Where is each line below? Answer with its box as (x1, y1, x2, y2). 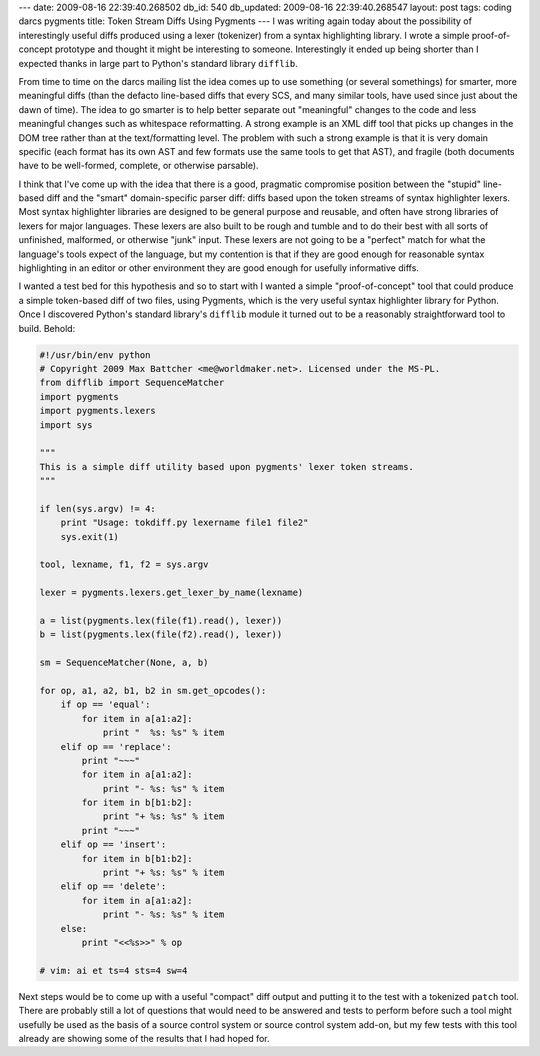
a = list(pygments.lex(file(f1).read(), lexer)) (39, 615, 283, 626)
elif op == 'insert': (60, 839, 167, 850)
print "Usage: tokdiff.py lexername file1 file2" (60, 517, 309, 529)
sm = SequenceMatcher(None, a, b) (39, 657, 209, 669)
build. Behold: (18, 322, 76, 334)
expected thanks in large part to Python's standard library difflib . (18, 57, 299, 69)
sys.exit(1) (60, 531, 120, 542)
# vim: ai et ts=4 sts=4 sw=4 (39, 965, 188, 976)
